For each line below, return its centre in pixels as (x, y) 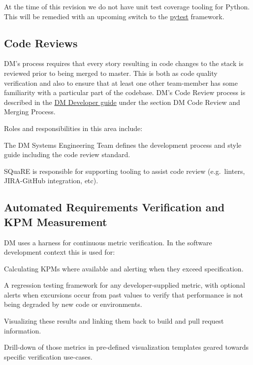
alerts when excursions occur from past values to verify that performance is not (124, 294)
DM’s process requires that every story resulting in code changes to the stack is (124, 63)
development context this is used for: (60, 252)
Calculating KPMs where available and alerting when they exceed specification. (124, 268)
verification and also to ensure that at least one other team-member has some (121, 83)
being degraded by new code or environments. (73, 304)
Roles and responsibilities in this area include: (73, 128)
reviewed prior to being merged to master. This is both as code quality (111, 73)
